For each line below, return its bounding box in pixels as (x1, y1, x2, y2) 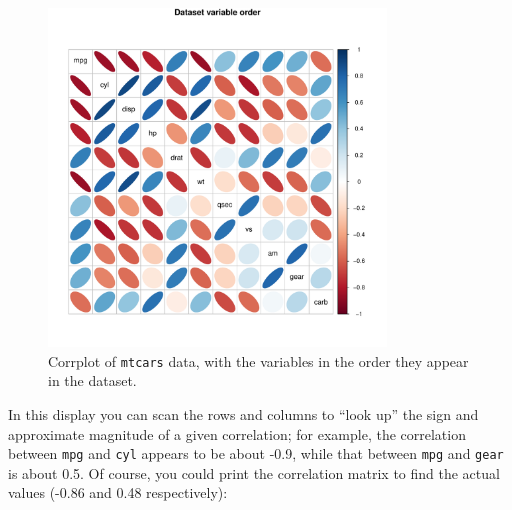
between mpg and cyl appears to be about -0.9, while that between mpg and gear (8, 443, 504, 464)
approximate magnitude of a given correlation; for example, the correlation (8, 423, 466, 444)
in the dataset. (48, 370, 137, 391)
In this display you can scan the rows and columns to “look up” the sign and (8, 404, 479, 425)
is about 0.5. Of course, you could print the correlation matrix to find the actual (8, 462, 500, 483)
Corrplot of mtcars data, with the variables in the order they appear (48, 350, 469, 371)
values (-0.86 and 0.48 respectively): (8, 482, 228, 503)
